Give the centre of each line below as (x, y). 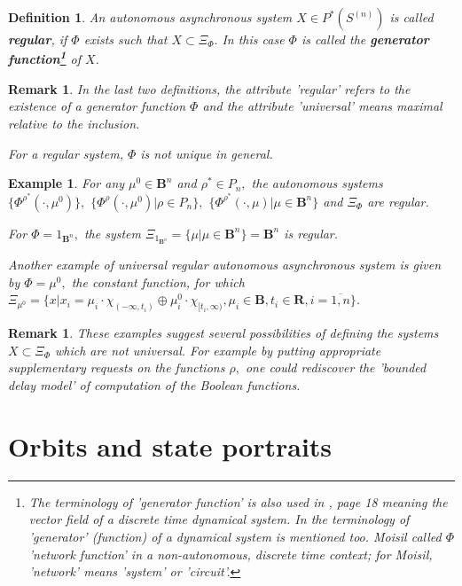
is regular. (311, 233)
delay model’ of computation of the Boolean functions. (154, 385)
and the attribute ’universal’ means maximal (322, 106)
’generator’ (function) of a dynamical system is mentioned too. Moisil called (235, 536)
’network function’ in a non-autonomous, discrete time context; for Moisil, (231, 554)
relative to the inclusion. (74, 124)
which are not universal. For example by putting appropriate (218, 350)
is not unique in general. (207, 153)
